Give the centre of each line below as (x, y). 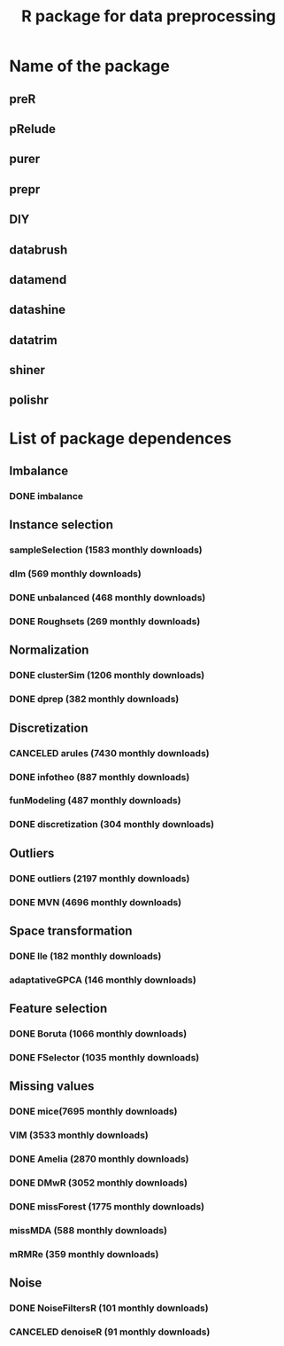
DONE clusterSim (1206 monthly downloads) (107, 676)
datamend (38, 280)
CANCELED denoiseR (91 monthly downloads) (110, 1332)
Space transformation (71, 931)
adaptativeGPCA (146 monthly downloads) (103, 980)
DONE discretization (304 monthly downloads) (112, 825)
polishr (29, 400)
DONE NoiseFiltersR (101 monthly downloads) (109, 1308)
